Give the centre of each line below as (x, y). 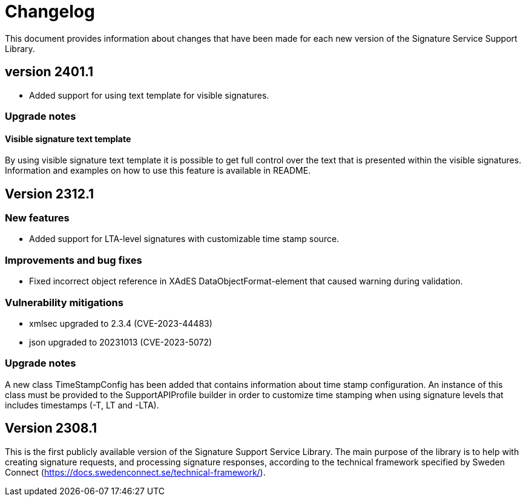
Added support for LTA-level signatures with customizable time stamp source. (184, 239)
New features (37, 218)
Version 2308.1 (51, 428)
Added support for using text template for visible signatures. (149, 95)
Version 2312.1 (50, 194)
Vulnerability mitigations (64, 302)
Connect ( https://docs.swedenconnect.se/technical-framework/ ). (135, 472)
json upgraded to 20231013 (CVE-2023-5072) (121, 342)
